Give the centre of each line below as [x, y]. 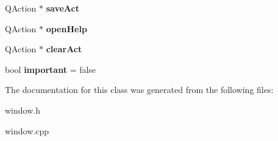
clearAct [64, 49]
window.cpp [27, 130]
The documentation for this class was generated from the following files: [139, 90]
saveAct [62, 8]
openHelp [66, 28]
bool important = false [51, 69]
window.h [23, 110]
